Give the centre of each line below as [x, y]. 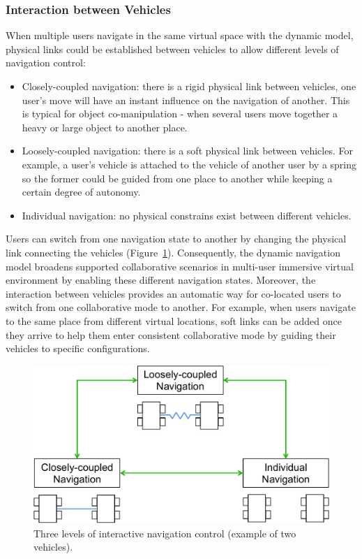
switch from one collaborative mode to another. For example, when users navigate [181, 307]
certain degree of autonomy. [81, 192]
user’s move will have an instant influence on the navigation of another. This [186, 100]
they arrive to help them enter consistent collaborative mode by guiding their [171, 334]
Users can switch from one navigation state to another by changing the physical [176, 239]
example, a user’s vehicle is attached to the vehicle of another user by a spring [189, 164]
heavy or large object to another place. [105, 127]
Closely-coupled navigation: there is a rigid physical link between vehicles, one [189, 86]
